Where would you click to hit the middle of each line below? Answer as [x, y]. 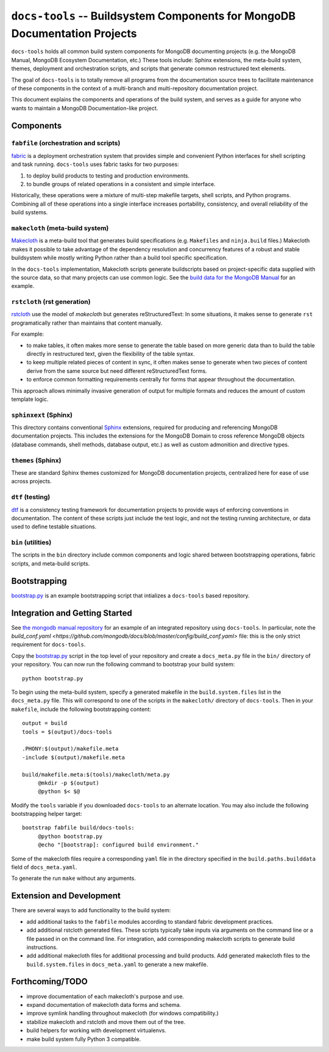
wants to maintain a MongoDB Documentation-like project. [85, 108]
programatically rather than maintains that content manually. [87, 323]
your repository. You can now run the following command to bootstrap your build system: [123, 665]
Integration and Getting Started [72, 613]
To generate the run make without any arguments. [74, 878]
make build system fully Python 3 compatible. [84, 1039]
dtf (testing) [31, 497]
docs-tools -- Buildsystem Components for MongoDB [154, 16]
